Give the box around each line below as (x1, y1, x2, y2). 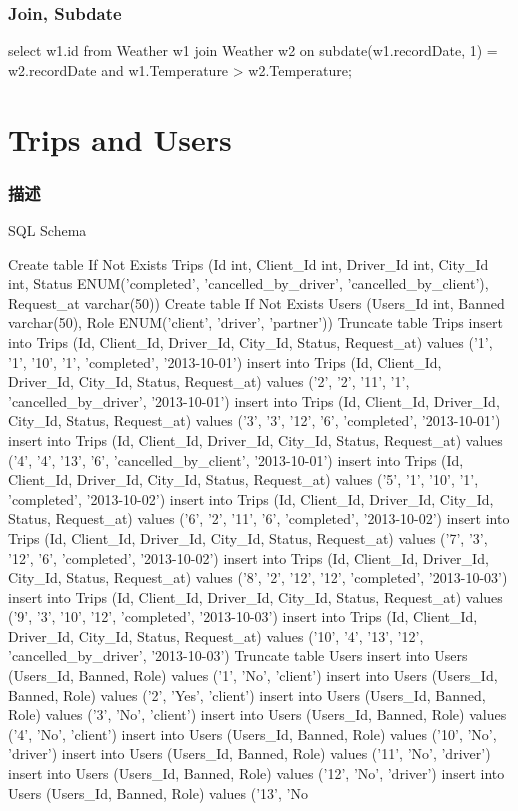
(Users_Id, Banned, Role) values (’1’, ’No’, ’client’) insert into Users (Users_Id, (8, 665, 498, 686)
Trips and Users (8, 118, 232, 159)
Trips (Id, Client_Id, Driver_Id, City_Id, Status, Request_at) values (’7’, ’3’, (8, 527, 488, 548)
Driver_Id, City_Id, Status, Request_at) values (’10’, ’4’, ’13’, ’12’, (8, 625, 424, 646)
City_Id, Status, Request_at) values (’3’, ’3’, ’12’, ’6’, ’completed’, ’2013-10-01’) (8, 410, 501, 431)
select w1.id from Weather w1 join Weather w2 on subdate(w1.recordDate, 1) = (8, 40, 498, 61)
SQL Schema (8, 220, 87, 240)
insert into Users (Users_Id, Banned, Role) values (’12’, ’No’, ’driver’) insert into (8, 763, 505, 784)
